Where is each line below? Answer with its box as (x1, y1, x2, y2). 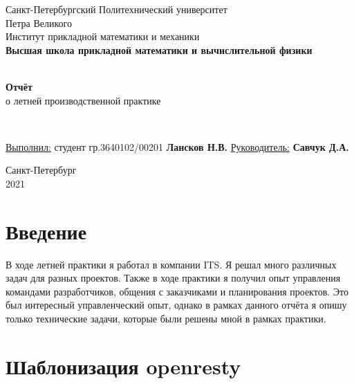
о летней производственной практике (6, 93, 161, 107)
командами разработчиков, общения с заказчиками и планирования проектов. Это (6, 284, 348, 298)
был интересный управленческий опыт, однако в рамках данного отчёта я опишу (6, 298, 347, 312)
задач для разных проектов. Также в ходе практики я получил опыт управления (6, 271, 341, 285)
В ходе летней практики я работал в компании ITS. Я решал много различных (6, 257, 337, 271)
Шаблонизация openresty (6, 351, 241, 380)
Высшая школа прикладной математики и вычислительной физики (6, 42, 313, 57)
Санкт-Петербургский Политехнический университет (6, 2, 227, 16)
